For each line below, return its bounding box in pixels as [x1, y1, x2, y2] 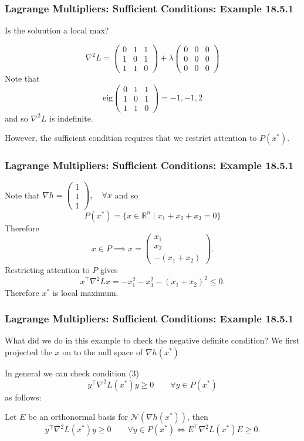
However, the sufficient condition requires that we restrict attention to [5, 132, 257, 144]
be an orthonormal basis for [28, 410, 128, 423]
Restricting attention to [5, 264, 90, 276]
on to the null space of [62, 346, 143, 358]
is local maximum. [52, 286, 119, 298]
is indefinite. [49, 112, 93, 124]
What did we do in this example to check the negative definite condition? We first [5, 334, 300, 346]
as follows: [5, 390, 42, 403]
